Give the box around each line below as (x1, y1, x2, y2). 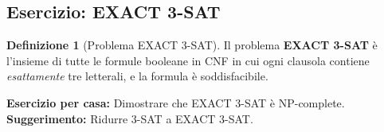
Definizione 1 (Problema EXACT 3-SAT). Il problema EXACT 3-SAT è (6, 37, 378, 53)
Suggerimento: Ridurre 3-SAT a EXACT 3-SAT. (6, 110, 253, 126)
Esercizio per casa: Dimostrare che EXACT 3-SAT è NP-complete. (6, 94, 345, 111)
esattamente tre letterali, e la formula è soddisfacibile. (6, 68, 268, 84)
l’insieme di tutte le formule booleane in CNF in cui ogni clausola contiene (6, 52, 370, 68)
